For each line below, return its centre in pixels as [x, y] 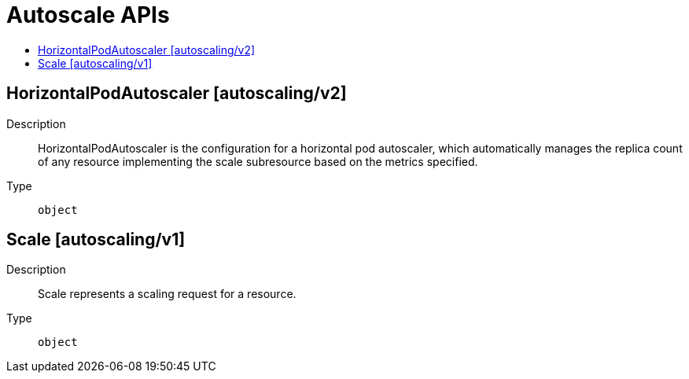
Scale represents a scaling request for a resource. [167, 294]
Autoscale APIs [88, 15]
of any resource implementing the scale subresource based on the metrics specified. [258, 161]
